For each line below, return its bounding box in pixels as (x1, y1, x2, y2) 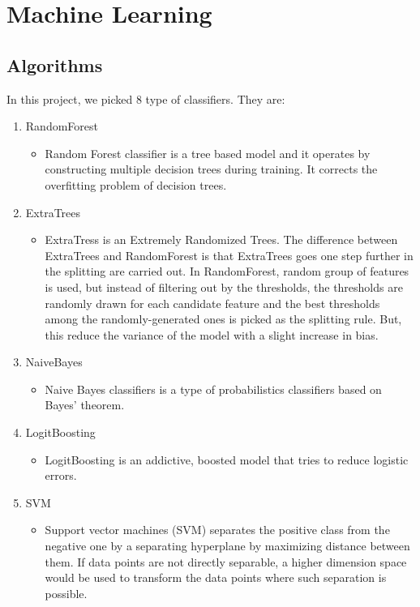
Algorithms (6, 52, 103, 77)
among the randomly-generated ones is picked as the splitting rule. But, (45, 310, 402, 327)
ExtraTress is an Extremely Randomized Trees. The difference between (45, 231, 398, 248)
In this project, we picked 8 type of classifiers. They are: (6, 90, 285, 107)
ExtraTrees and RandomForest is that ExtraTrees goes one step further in (45, 246, 414, 263)
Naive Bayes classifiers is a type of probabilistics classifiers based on (45, 380, 382, 397)
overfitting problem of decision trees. (45, 176, 227, 193)
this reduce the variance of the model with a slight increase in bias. (45, 326, 379, 343)
